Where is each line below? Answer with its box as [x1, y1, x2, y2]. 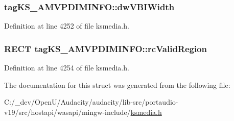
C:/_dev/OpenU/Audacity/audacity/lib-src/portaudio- [4, 96, 178, 107]
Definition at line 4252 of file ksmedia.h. [4, 20, 129, 31]
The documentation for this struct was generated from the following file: [4, 79, 230, 90]
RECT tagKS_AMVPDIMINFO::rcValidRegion [4, 42, 207, 55]
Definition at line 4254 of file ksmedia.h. [4, 62, 129, 73]
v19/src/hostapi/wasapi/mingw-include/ [4, 106, 131, 117]
